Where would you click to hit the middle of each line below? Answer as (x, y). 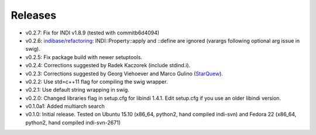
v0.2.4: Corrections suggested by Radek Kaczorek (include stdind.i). (108, 65)
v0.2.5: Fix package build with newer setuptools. (84, 57)
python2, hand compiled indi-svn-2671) (73, 122)
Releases (34, 15)
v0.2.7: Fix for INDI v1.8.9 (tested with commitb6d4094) (92, 33)
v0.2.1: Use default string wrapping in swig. (78, 90)
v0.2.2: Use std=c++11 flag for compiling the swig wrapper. (97, 81)
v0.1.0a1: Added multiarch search (65, 106)
